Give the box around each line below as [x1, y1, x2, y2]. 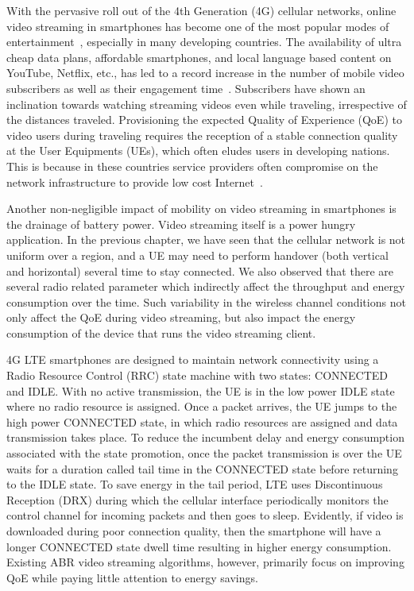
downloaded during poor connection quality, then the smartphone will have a [6, 523, 381, 539]
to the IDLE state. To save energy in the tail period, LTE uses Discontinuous [6, 476, 383, 492]
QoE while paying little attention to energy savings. [6, 569, 258, 585]
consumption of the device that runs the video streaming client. [6, 324, 316, 341]
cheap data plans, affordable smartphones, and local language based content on [6, 48, 392, 65]
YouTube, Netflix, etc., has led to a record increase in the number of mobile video [6, 64, 404, 81]
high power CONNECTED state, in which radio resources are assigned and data [6, 413, 398, 430]
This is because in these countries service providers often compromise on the [6, 157, 378, 174]
